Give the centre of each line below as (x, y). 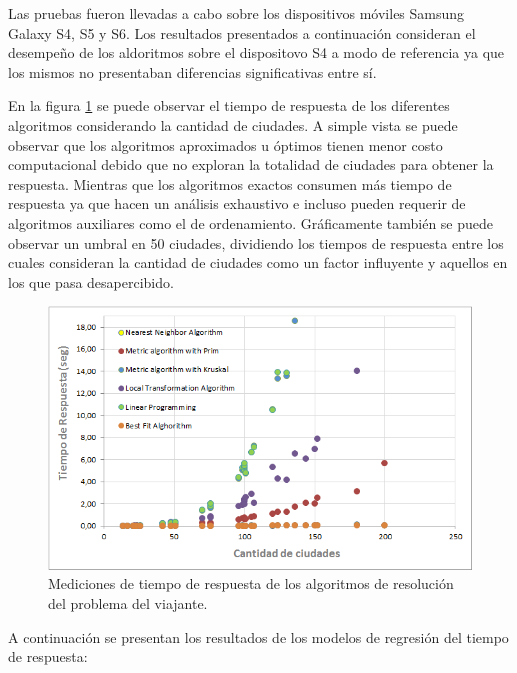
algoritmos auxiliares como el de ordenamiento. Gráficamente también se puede (251, 222)
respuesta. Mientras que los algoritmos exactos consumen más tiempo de (230, 183)
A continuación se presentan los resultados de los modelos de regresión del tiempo (258, 636)
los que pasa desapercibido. (91, 281)
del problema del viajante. (128, 602)
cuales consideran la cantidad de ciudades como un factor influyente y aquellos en (258, 262)
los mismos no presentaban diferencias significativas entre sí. (192, 71)
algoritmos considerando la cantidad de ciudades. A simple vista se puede (233, 124)
